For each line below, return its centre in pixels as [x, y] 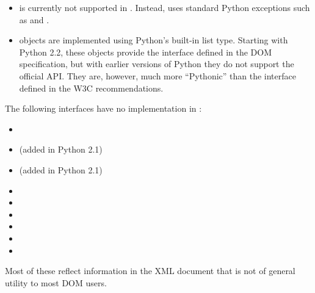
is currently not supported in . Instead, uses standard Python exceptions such [165, 7]
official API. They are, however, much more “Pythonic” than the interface [157, 75]
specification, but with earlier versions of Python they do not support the [157, 64]
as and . [34, 19]
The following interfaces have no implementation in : [103, 108]
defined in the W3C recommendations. [91, 88]
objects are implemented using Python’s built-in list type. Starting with [154, 40]
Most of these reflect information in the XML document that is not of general [150, 271]
